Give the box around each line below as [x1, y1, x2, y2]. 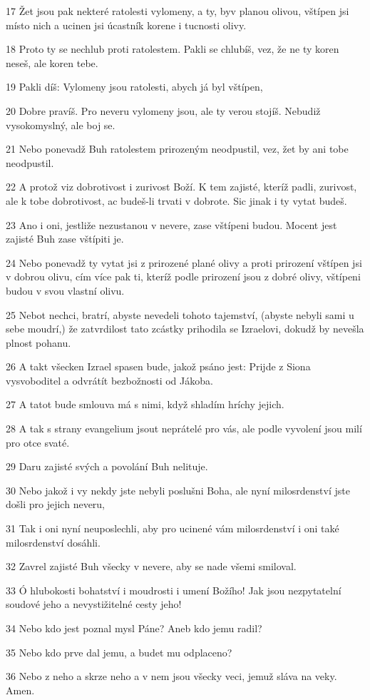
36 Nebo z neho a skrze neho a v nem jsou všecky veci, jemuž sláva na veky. [6, 669, 337, 684]
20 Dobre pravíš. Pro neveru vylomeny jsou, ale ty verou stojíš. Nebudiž [6, 103, 321, 118]
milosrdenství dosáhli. [6, 534, 101, 549]
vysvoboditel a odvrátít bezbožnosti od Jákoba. [6, 372, 213, 387]
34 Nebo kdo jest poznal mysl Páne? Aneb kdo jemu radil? [6, 621, 262, 635]
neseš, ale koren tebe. [6, 55, 98, 70]
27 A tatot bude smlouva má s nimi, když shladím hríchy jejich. [6, 397, 284, 412]
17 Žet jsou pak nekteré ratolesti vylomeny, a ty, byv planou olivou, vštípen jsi [6, 4, 349, 18]
